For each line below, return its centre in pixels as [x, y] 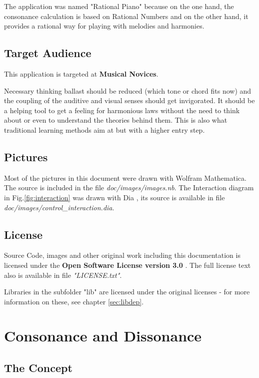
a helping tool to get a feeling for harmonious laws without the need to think [122, 110]
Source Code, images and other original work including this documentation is [122, 255]
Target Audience [48, 53]
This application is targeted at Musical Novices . [81, 73]
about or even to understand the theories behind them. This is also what [116, 120]
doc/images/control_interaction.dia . [59, 207]
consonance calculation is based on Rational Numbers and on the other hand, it [126, 16]
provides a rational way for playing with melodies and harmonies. [104, 26]
